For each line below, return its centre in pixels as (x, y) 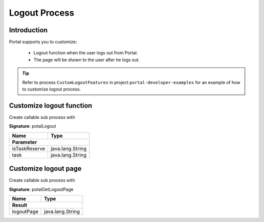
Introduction (28, 30)
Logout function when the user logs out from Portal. (86, 53)
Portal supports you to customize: (43, 42)
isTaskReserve (29, 148)
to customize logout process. (52, 89)
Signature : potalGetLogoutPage (41, 189)
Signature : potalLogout (33, 126)
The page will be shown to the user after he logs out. (87, 60)
